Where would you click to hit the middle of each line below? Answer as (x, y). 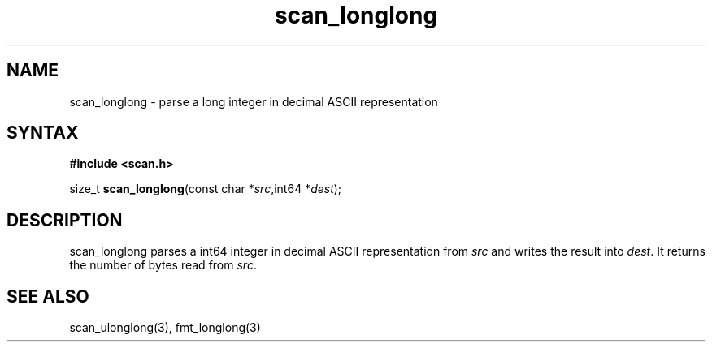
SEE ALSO (48, 296)
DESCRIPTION (65, 220)
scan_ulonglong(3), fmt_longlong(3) (165, 328)
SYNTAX (43, 133)
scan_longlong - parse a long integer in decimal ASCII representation (254, 101)
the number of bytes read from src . (163, 265)
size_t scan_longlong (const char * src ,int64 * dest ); (206, 189)
